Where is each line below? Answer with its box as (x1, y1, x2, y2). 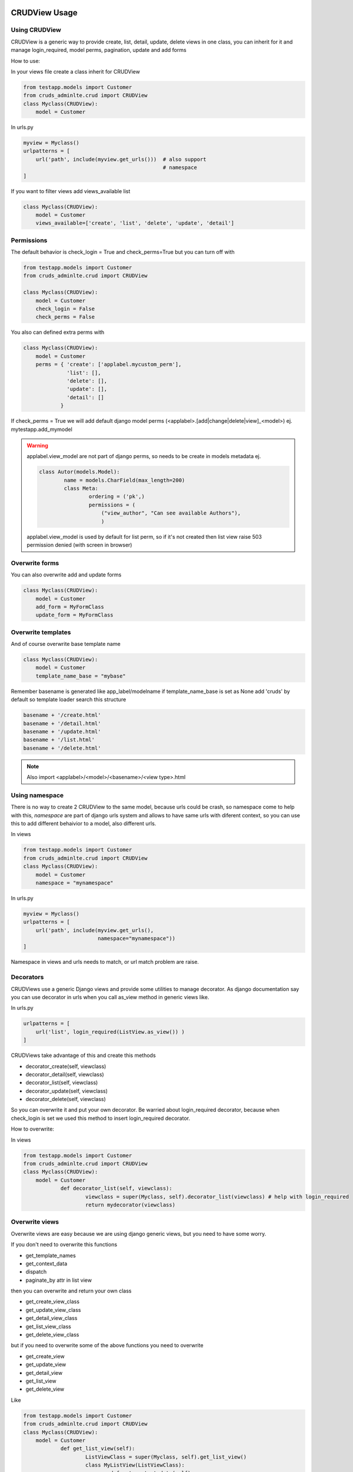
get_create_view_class (25, 1298, 79, 1305)
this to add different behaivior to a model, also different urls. (11, 820, 156, 827)
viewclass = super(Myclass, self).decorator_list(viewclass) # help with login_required (85, 1193, 349, 1200)
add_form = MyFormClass (35, 604, 104, 610)
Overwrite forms (11, 559, 59, 567)
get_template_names (25, 1252, 76, 1259)
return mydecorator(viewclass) (85, 1201, 176, 1208)
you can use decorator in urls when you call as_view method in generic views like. (11, 994, 209, 1000)
